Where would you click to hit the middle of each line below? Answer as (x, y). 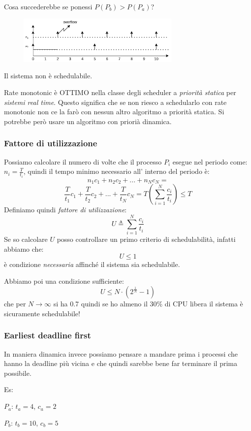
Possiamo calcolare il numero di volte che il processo (83, 161)
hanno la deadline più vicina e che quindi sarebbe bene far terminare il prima (121, 363)
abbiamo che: (24, 249)
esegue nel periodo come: (210, 161)
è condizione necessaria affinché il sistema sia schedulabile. (92, 264)
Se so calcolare (26, 239)
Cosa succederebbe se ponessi (48, 6)
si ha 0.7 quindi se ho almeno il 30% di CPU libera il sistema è (148, 304)
